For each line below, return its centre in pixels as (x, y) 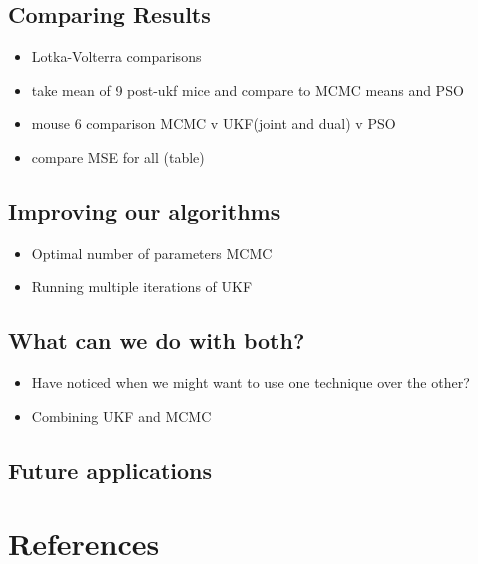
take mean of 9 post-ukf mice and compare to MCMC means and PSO (247, 89)
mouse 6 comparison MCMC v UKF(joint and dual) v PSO (213, 123)
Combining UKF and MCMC (121, 415)
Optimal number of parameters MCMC (152, 252)
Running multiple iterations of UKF (142, 286)
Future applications (110, 469)
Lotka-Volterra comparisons (116, 56)
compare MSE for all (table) (118, 156)
